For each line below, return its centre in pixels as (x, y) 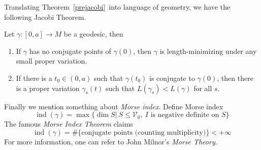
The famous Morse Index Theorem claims (69, 124)
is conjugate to (172, 78)
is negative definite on (185, 115)
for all (203, 88)
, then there (235, 78)
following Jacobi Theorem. (45, 17)
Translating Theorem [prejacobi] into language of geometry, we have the (117, 7)
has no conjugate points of (70, 51)
